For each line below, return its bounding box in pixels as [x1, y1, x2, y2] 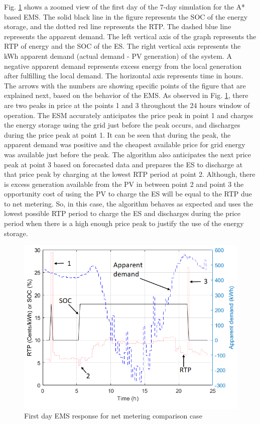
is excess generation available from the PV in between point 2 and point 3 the [4, 178, 244, 189]
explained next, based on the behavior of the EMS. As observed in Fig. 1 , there [4, 90, 248, 100]
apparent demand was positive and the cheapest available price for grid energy [4, 139, 245, 150]
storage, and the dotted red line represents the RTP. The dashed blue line [4, 21, 231, 32]
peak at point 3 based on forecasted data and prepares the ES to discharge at [4, 159, 243, 169]
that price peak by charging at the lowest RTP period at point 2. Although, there [4, 169, 255, 179]
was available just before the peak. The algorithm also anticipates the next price [4, 149, 251, 159]
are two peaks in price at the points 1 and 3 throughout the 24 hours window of [4, 99, 250, 110]
